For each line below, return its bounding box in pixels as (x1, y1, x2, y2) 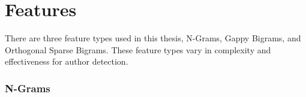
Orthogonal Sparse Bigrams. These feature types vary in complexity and (5, 43, 271, 56)
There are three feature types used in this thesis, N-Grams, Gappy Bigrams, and (5, 32, 301, 44)
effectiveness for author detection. (5, 55, 128, 68)
